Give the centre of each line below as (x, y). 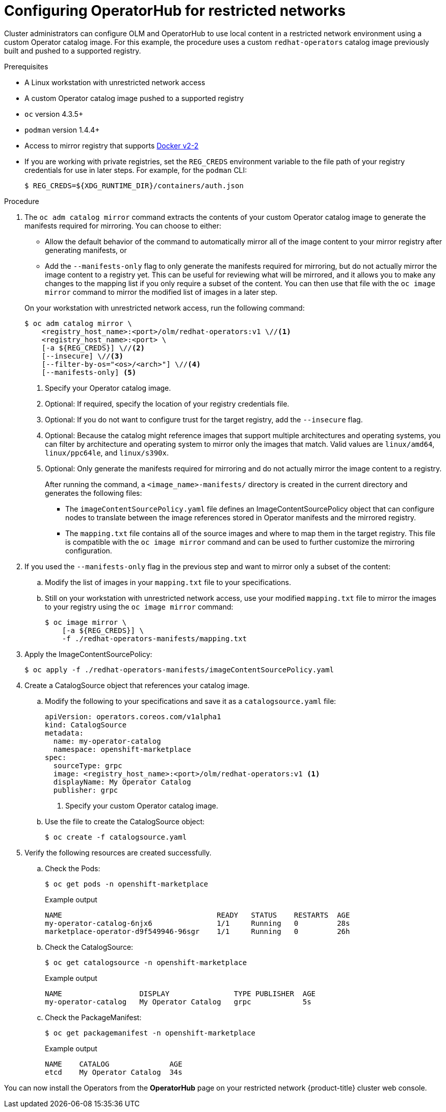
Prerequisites (26, 66)
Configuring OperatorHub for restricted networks (175, 11)
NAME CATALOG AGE (114, 1064)
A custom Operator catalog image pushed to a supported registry (134, 98)
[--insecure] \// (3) (82, 356)
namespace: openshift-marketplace (122, 749)
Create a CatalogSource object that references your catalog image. (137, 685)
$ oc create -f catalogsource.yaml (116, 837)
